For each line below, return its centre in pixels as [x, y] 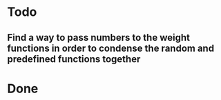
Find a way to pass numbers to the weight [98, 38]
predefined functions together [74, 59]
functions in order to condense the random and [111, 48]
